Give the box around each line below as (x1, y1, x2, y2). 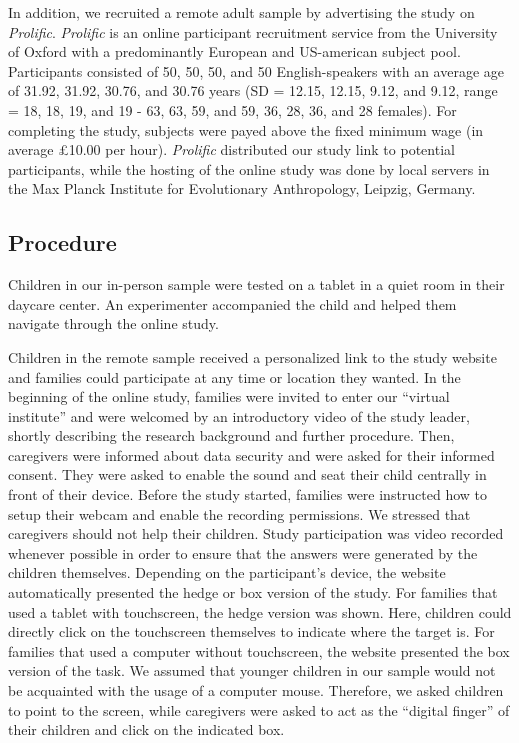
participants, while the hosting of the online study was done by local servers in (8, 158, 490, 179)
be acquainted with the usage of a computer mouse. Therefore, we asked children (8, 680, 504, 701)
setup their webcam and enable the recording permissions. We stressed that (8, 503, 471, 524)
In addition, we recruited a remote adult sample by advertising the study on (8, 2, 475, 22)
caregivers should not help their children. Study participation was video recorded (8, 523, 504, 544)
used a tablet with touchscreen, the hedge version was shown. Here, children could (8, 601, 512, 622)
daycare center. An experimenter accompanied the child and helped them (8, 293, 457, 314)
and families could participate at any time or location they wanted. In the (8, 366, 461, 387)
